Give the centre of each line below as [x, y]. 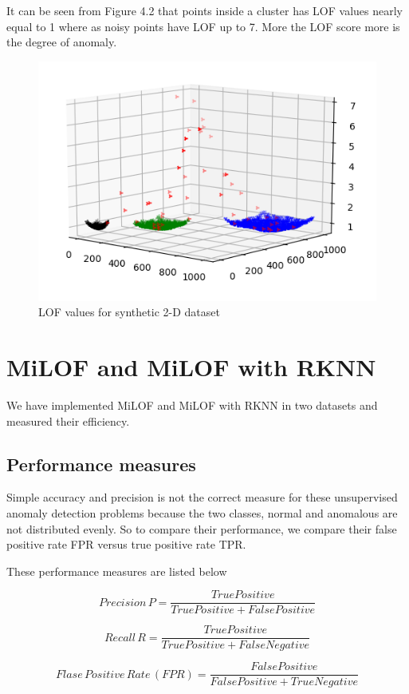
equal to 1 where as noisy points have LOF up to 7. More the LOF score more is [203, 26]
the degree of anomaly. [62, 42]
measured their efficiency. [68, 420]
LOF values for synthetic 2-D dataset [129, 312]
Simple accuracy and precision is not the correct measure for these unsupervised [202, 497]
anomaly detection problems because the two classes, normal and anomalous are [202, 512]
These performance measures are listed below [117, 571]
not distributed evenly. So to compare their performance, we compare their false [202, 528]
